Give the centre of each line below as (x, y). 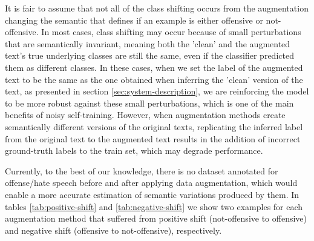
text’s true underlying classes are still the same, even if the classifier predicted (149, 55)
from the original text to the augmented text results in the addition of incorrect (153, 138)
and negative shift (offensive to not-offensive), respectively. (113, 230)
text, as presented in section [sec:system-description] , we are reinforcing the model (157, 91)
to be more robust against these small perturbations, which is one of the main (149, 103)
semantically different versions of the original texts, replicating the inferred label (154, 126)
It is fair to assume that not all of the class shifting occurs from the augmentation (157, 8)
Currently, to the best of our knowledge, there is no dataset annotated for (142, 170)
